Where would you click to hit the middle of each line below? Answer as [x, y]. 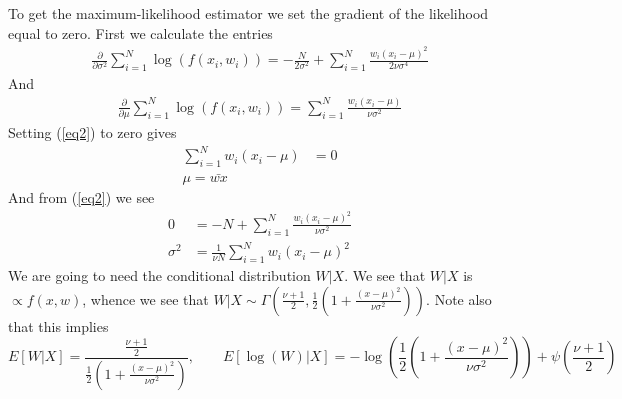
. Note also [459, 298]
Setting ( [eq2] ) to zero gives [92, 132]
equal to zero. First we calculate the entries [140, 32]
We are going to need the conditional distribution [159, 274]
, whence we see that [145, 298]
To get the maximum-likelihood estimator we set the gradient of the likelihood [248, 13]
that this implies [58, 325]
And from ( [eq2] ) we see [81, 197]
